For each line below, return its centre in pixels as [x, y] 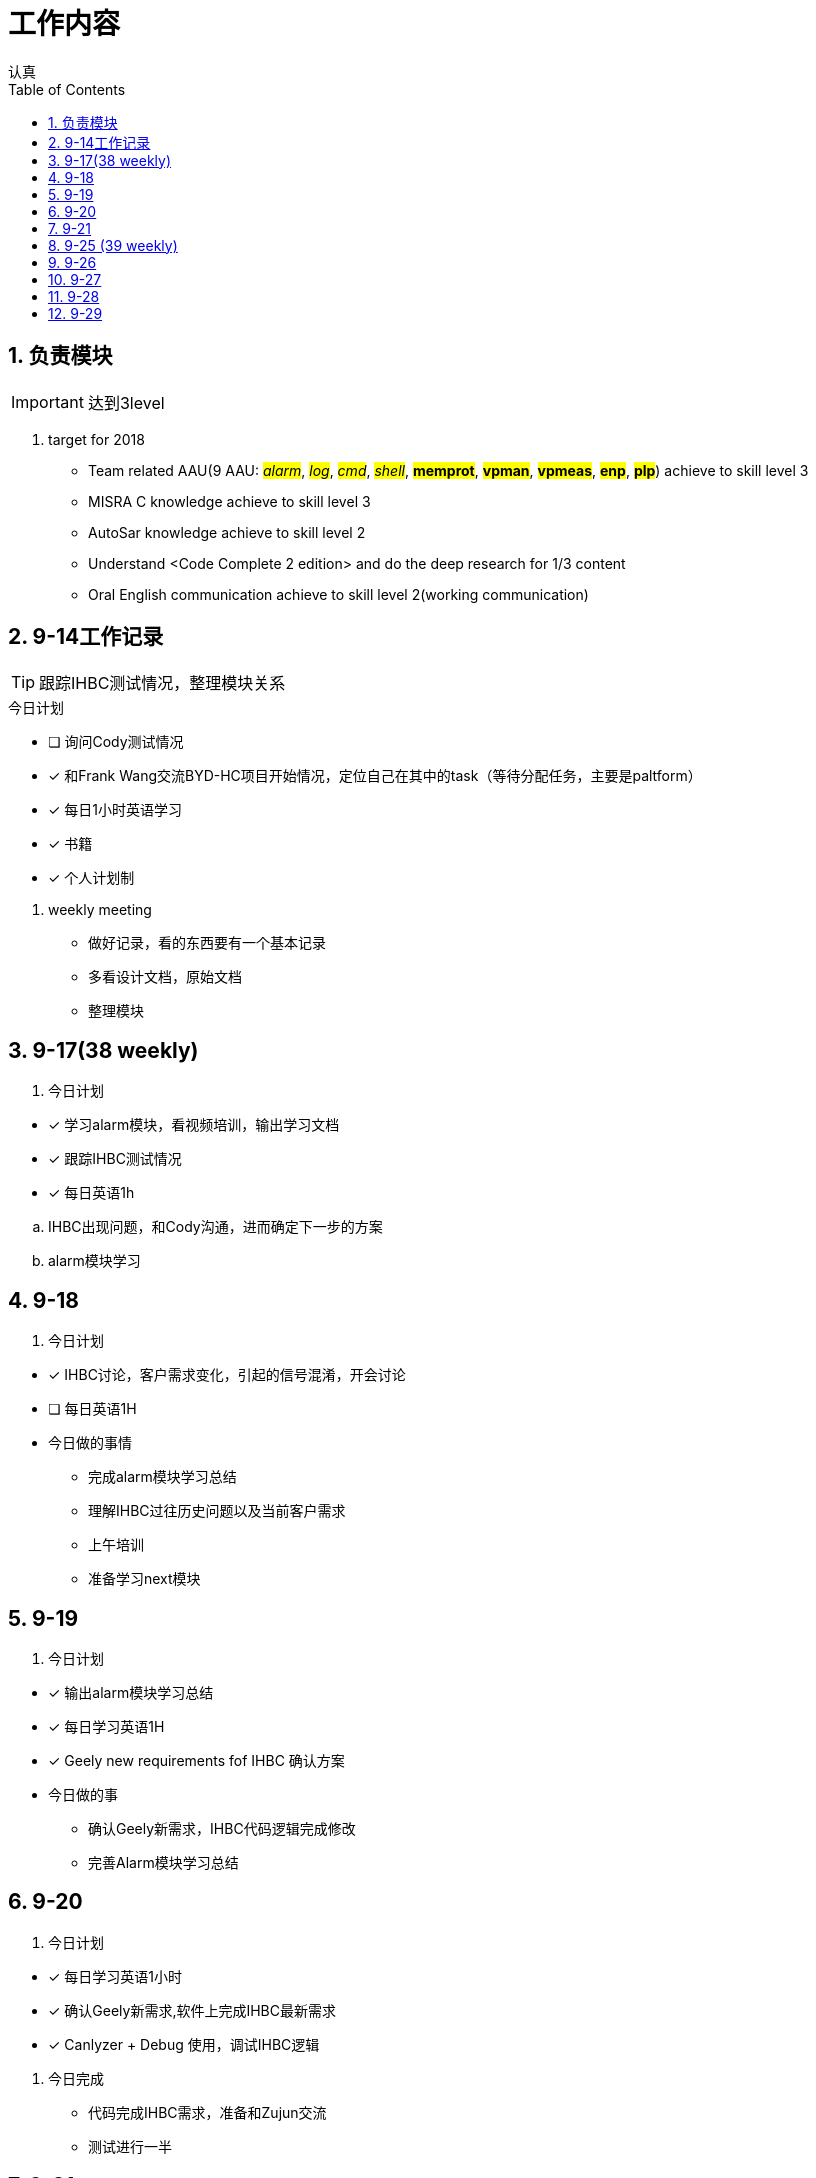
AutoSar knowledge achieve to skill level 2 [227, 532]
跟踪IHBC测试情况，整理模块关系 [162, 683]
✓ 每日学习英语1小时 [115, 1976]
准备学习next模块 [144, 1579]
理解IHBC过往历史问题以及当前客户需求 [217, 1511]
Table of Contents [67, 89]
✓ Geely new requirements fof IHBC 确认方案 [196, 1760]
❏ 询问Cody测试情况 [116, 742]
